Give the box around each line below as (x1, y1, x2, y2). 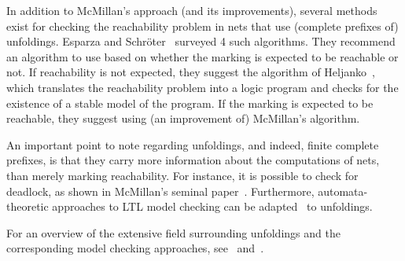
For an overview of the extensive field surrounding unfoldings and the (6, 224, 341, 241)
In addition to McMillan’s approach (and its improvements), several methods (6, 2, 377, 18)
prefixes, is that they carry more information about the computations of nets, (6, 152, 380, 168)
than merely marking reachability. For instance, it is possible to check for (6, 167, 359, 183)
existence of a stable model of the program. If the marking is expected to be (6, 94, 374, 111)
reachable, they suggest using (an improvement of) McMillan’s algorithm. (6, 110, 360, 127)
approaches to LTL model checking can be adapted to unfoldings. (52, 198, 373, 215)
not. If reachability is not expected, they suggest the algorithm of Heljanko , (6, 64, 375, 80)
